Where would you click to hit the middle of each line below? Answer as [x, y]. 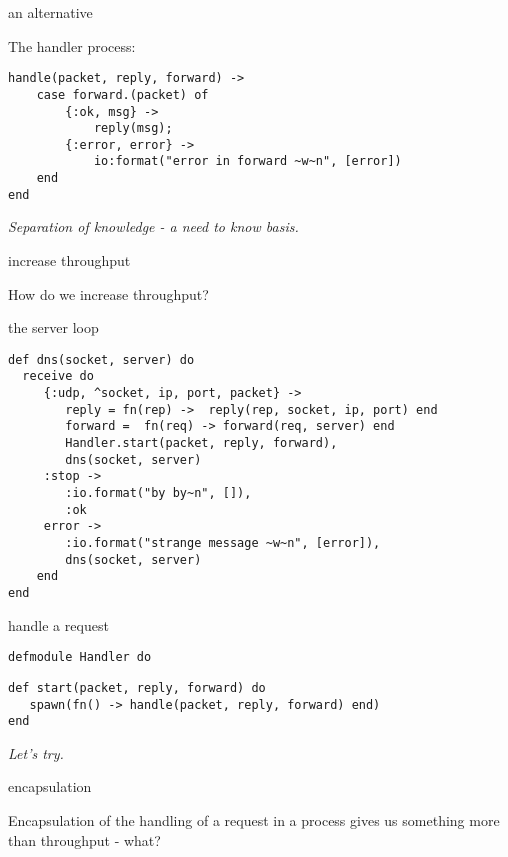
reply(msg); [133, 128]
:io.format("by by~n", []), [158, 493]
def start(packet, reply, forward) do [137, 687]
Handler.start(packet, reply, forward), [201, 443]
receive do [58, 376]
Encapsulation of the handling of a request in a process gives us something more [254, 820]
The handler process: [72, 45]
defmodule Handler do [80, 657]
